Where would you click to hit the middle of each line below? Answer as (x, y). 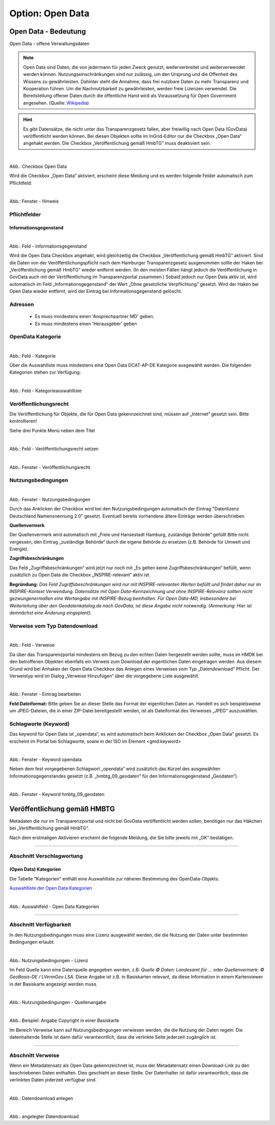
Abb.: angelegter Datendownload (44, 1116)
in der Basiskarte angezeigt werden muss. (53, 984)
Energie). (19, 549)
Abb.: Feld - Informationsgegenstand (48, 246)
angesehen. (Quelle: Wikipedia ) (56, 103)
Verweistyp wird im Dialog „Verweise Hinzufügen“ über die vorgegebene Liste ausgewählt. (104, 676)
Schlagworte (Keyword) (39, 724)
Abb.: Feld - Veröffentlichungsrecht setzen (54, 449)
